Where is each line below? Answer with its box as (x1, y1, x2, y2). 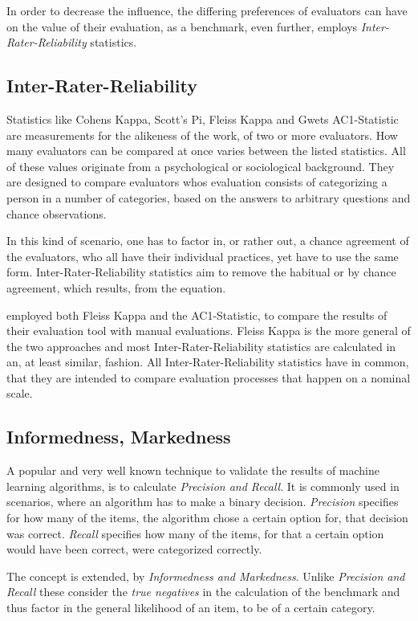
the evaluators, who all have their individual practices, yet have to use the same (6, 247, 399, 264)
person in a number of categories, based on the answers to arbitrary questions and (6, 189, 411, 206)
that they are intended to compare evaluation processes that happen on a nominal (6, 369, 411, 386)
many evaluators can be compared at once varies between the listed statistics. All (6, 142, 406, 159)
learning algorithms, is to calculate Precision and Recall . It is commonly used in (6, 477, 400, 494)
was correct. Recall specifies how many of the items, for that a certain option (6, 525, 384, 541)
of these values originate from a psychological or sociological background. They (6, 157, 395, 174)
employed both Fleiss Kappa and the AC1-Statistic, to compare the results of (6, 306, 388, 323)
